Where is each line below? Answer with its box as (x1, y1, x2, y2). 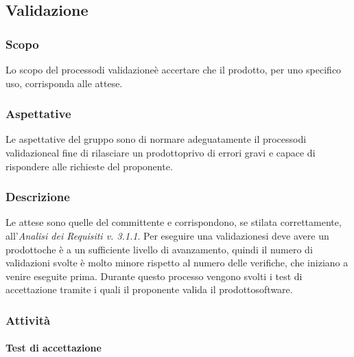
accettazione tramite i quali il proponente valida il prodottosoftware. (5, 282, 293, 297)
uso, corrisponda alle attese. (5, 76, 123, 90)
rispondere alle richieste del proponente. (5, 159, 173, 173)
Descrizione (5, 188, 70, 205)
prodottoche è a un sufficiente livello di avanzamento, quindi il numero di (5, 242, 313, 256)
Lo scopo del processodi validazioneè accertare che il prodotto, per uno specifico (5, 62, 342, 76)
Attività (5, 311, 51, 328)
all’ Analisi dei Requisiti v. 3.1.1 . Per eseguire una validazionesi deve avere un (5, 229, 329, 242)
